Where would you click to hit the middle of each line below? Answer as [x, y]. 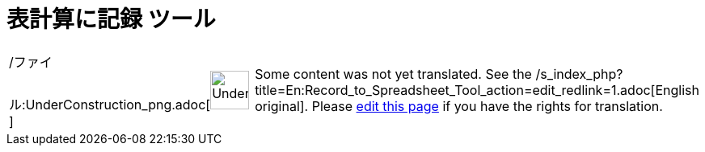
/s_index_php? [579, 74]
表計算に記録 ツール [111, 19]
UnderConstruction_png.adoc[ [118, 104]
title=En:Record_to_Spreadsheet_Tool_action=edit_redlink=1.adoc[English [477, 90]
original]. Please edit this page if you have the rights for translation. [459, 107]
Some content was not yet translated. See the [393, 74]
